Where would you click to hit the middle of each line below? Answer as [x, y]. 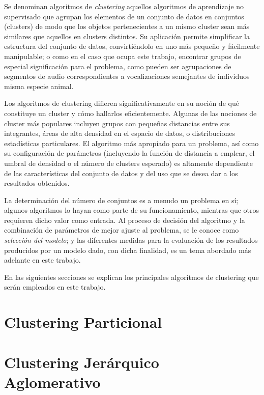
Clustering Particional [83, 322]
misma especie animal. [39, 86]
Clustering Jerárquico [82, 362]
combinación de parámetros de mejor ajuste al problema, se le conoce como [122, 230]
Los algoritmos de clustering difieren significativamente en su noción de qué [122, 103]
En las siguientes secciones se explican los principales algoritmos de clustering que [131, 277]
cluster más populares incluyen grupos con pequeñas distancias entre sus [117, 123]
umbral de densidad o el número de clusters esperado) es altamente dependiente [128, 163]
